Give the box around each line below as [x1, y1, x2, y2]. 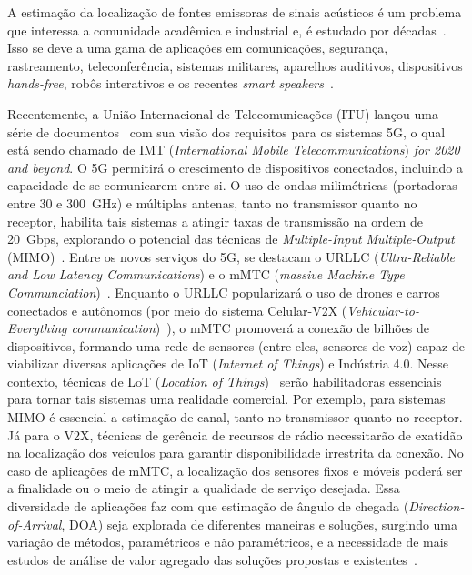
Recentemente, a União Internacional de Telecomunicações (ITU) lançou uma [7, 104, 438, 123]
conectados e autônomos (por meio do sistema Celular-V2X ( [7, 300, 347, 319]
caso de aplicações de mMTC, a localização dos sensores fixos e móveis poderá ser [7, 460, 463, 479]
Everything [7, 318, 67, 338]
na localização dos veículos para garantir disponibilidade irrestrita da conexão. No [7, 443, 464, 462]
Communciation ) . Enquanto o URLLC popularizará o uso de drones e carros [7, 282, 440, 301]
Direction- [408, 497, 465, 516]
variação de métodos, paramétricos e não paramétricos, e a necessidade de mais [7, 532, 449, 551]
